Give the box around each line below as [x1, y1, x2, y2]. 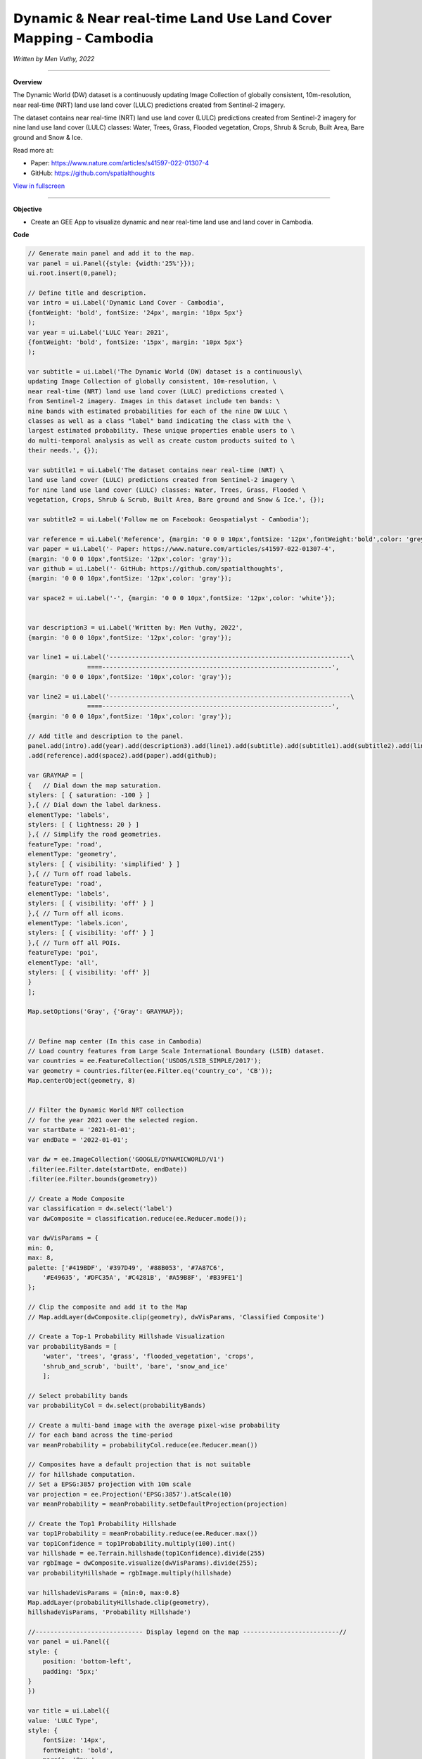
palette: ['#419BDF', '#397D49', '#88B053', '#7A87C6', [27, 1264, 225, 1271]
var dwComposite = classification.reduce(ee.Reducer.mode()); [27, 1214, 247, 1222]
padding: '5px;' [42, 1668, 98, 1675]
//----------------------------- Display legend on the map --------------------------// [27, 1628, 347, 1636]
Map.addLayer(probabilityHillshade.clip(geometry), [27, 1598, 210, 1606]
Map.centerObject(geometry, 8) [27, 1077, 136, 1085]
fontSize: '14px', [42, 1736, 106, 1744]
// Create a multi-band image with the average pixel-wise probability [27, 1421, 281, 1429]
